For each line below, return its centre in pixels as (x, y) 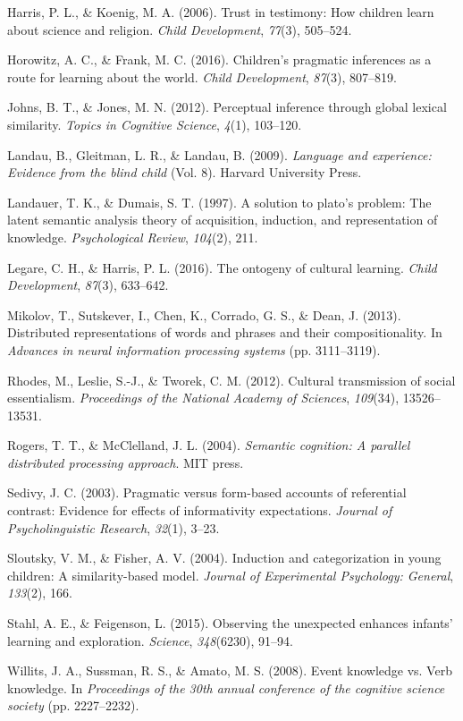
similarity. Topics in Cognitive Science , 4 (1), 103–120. (155, 124)
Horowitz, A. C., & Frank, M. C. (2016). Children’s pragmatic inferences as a (219, 59)
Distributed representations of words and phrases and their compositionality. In (225, 332)
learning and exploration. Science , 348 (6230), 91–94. (150, 640)
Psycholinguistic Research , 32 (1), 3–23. (114, 527)
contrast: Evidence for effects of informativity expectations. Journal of (200, 510)
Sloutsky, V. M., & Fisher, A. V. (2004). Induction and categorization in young (224, 558)
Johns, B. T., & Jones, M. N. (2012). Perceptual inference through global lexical (227, 107)
